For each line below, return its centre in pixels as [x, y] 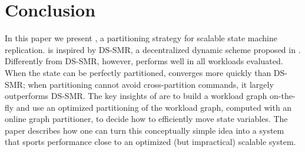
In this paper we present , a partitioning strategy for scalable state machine [141, 38]
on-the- [283, 96]
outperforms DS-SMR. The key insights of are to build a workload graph [136, 96]
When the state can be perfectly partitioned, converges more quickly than [138, 72]
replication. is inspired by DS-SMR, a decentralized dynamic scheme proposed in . [153, 49]
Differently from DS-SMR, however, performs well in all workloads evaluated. [144, 61]
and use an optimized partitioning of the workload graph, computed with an [154, 107]
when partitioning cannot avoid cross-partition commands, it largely [151, 84]
